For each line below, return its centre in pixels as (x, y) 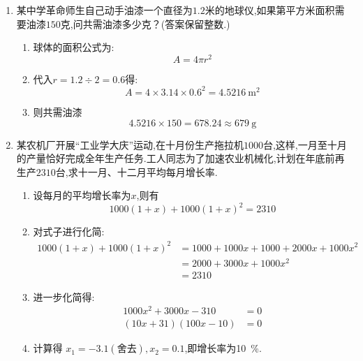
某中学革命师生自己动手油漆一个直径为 (104, 10)
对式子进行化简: (69, 231)
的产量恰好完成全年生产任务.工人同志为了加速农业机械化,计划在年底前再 (180, 158)
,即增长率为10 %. (223, 348)
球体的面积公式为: (74, 47)
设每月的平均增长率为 (82, 195)
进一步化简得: (64, 296)
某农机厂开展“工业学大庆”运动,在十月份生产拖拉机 (130, 144)
